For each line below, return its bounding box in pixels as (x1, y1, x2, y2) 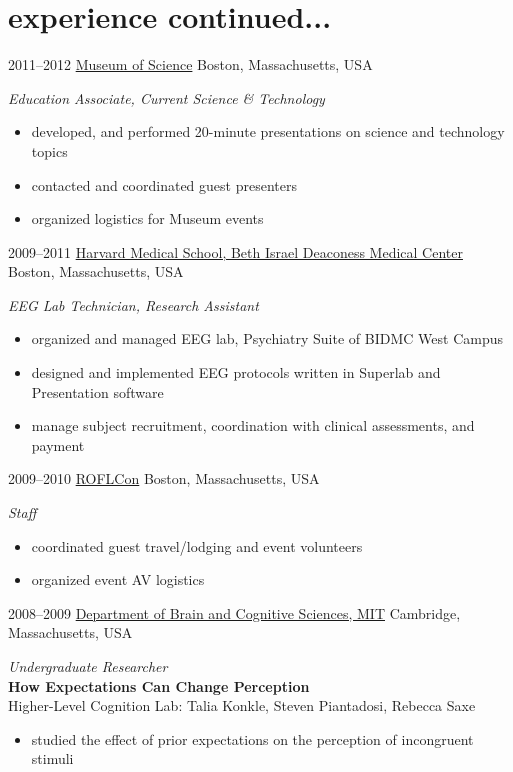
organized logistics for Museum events (31, 208, 264, 229)
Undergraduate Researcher (8, 656, 168, 676)
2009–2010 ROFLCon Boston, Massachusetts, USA (8, 468, 320, 489)
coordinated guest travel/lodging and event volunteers (31, 535, 363, 556)
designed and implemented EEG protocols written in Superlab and (31, 362, 441, 383)
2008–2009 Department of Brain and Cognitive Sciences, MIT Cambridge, (8, 602, 461, 623)
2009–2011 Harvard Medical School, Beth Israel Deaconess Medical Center (8, 241, 463, 262)
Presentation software (31, 381, 164, 402)
